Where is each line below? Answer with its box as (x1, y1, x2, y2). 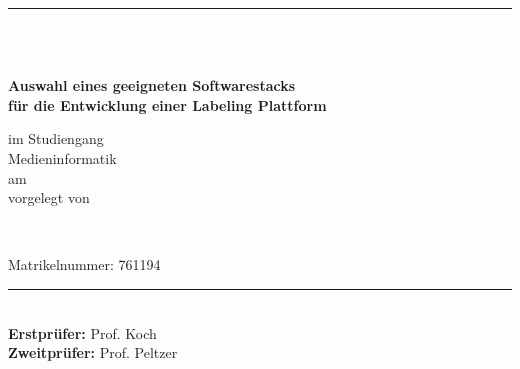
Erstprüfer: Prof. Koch (8, 322, 157, 343)
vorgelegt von (8, 187, 90, 208)
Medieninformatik (8, 147, 117, 168)
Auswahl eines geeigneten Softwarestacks (8, 75, 296, 96)
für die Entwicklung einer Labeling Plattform (8, 94, 327, 115)
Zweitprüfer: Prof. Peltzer (8, 342, 178, 363)
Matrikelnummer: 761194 (8, 254, 161, 275)
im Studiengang (8, 128, 104, 149)
